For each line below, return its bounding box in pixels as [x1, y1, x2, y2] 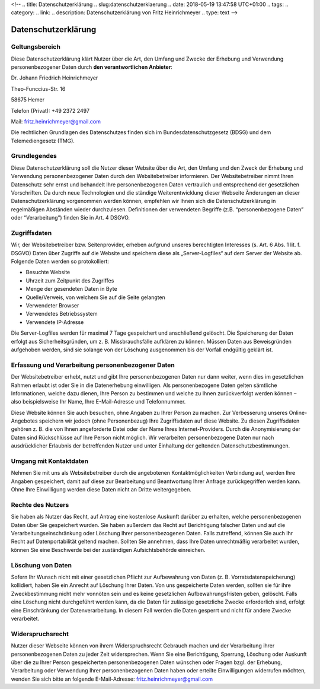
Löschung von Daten [11, 561, 72, 569]
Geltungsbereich [11, 43, 60, 51]
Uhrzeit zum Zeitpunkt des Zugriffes [25, 277, 114, 284]
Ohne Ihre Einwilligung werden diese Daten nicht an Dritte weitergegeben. [11, 486, 192, 493]
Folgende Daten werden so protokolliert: [11, 258, 110, 265]
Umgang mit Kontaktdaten [11, 457, 89, 465]
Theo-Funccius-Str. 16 [11, 85, 66, 92]
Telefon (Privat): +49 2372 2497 [11, 107, 90, 114]
